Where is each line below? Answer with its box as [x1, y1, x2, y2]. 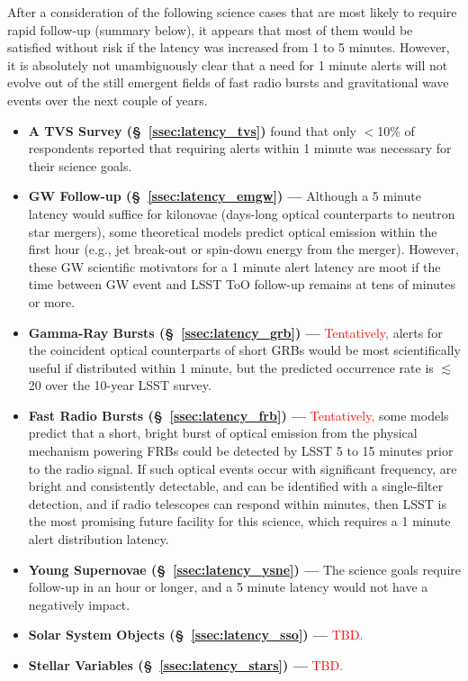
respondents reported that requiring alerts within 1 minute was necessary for [28, 139, 452, 158]
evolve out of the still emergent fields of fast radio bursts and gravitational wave [7, 73, 449, 92]
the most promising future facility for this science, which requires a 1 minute [28, 512, 451, 531]
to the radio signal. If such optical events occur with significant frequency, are [28, 459, 457, 477]
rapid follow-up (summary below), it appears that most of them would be [7, 20, 413, 39]
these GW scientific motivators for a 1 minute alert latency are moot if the [28, 257, 441, 276]
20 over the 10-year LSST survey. [28, 376, 211, 395]
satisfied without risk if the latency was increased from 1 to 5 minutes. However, [7, 38, 450, 57]
